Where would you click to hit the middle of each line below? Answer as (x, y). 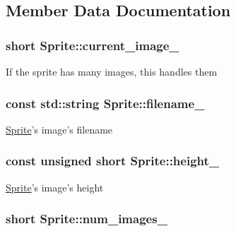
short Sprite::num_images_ (87, 219)
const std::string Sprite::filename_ (105, 103)
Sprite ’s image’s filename (59, 129)
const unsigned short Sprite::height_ (113, 161)
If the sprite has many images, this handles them (112, 71)
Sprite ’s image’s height (55, 187)
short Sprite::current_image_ (93, 45)
